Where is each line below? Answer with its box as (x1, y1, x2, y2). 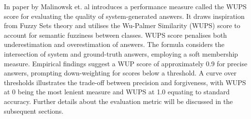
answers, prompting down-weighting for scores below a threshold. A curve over (4, 68, 236, 78)
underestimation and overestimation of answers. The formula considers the (4, 39, 225, 49)
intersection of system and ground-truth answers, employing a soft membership (4, 48, 238, 59)
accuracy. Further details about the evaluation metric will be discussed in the (4, 96, 233, 106)
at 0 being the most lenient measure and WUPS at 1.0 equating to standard (4, 87, 230, 97)
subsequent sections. (4, 105, 64, 116)
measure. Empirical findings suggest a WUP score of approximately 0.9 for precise (4, 58, 248, 68)
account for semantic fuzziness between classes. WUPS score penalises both (4, 30, 227, 40)
